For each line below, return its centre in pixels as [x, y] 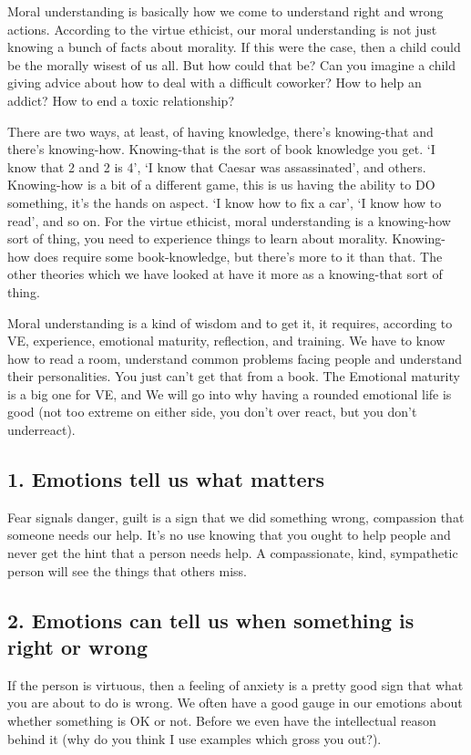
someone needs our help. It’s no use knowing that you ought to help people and [229, 535]
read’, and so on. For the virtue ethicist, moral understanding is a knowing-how [229, 220]
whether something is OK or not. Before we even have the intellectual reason [222, 721]
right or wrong [77, 647]
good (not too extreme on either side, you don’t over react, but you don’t [212, 412]
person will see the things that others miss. [128, 570]
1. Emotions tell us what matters [166, 479]
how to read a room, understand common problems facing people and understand [235, 358]
